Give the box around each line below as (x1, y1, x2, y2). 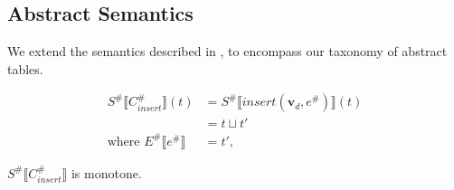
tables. (7, 59, 43, 78)
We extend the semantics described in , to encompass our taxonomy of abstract (7, 42, 448, 61)
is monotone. (71, 163, 142, 182)
